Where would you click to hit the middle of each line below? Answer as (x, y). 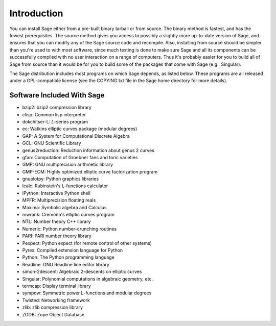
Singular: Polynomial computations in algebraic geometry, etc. (88, 279)
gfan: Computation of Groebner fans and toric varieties (80, 157)
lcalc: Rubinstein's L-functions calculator (65, 186)
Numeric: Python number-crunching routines (70, 229)
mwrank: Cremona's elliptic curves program (68, 215)
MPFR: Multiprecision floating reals (59, 200)
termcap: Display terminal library (57, 286)
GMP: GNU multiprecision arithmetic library (68, 165)
